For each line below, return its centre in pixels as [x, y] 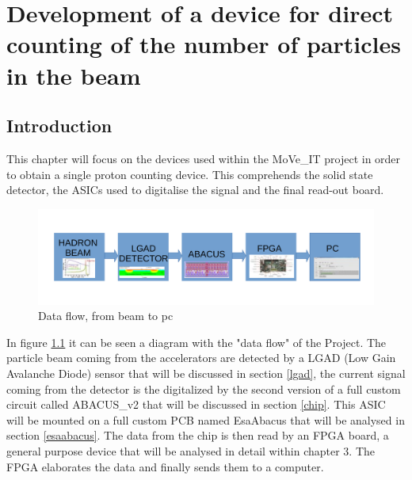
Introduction [59, 126]
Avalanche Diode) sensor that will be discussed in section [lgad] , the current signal [206, 373]
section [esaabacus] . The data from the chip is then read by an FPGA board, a [198, 435]
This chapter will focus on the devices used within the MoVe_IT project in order [204, 158]
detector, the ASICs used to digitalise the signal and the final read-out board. [195, 190]
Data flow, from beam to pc [106, 316]
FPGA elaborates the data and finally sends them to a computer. [165, 466]
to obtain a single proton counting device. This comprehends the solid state [190, 174]
